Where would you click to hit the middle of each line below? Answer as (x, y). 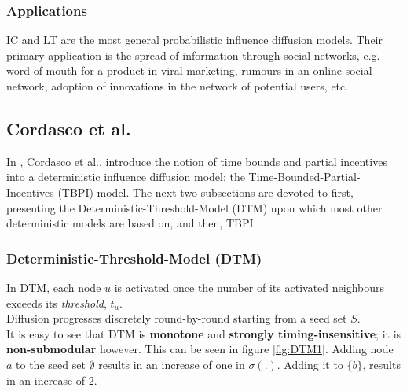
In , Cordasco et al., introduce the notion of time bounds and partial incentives (197, 161)
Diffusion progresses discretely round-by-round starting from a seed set (177, 318)
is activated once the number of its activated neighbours (249, 287)
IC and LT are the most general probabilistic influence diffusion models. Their (194, 40)
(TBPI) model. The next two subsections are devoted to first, (205, 192)
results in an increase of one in (172, 364)
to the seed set (51, 364)
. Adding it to (310, 364)
